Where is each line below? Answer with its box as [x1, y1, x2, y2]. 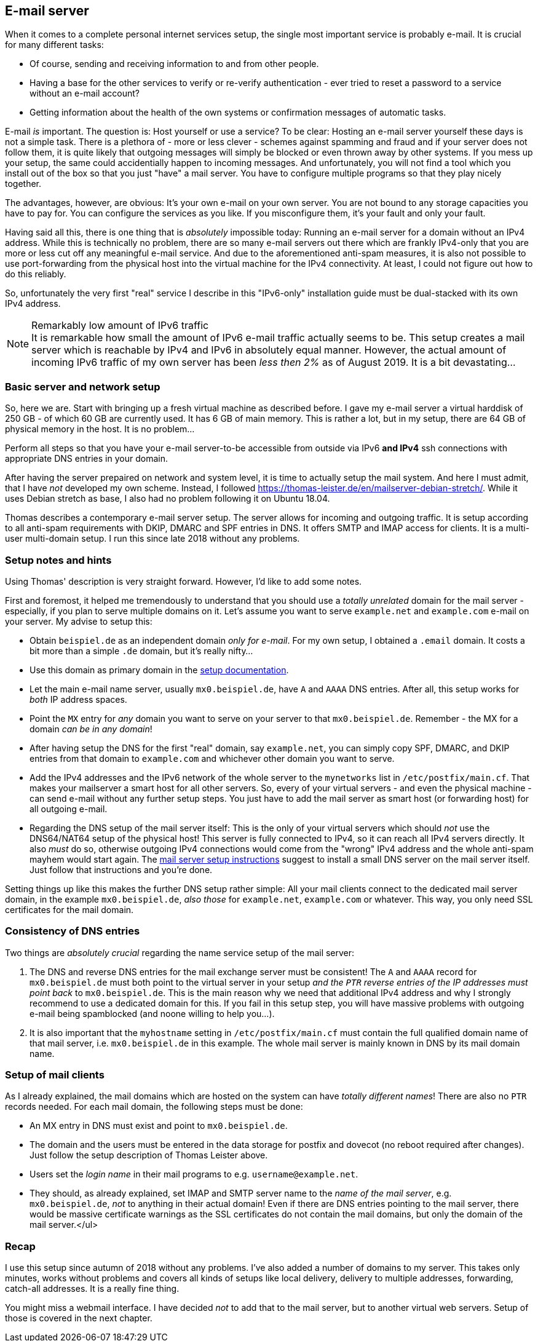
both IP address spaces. [30, 694, 127, 705]
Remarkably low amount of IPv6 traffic [31, 319, 209, 332]
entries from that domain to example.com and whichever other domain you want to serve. [30, 753, 395, 764]
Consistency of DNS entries [5, 925, 140, 938]
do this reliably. [5, 269, 66, 280]
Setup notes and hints [5, 553, 112, 566]
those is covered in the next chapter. [5, 1313, 152, 1324]
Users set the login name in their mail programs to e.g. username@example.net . [30, 1169, 358, 1180]
